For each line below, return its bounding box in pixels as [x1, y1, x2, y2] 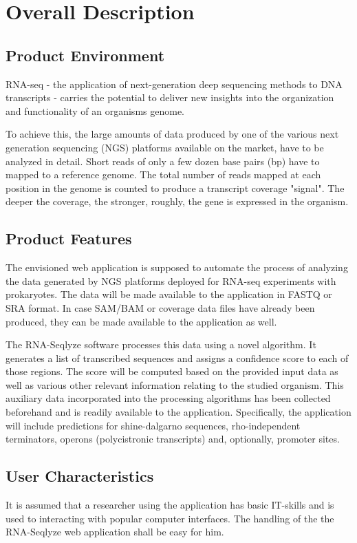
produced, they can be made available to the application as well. [6, 314, 277, 328]
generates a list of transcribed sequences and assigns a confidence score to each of [6, 350, 349, 365]
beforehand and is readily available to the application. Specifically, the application [6, 405, 351, 419]
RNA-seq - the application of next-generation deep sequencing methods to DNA [6, 76, 343, 91]
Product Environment [6, 44, 165, 65]
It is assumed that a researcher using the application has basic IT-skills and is [6, 498, 334, 512]
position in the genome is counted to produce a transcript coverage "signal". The [6, 180, 345, 195]
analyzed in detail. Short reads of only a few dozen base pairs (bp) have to [6, 153, 320, 168]
